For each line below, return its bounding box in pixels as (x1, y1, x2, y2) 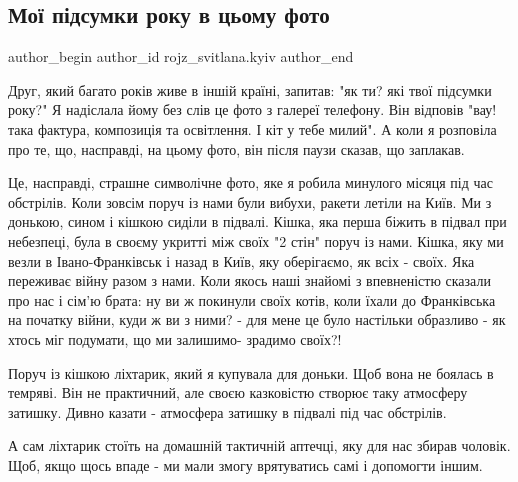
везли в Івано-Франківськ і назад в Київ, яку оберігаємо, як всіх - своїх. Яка (8, 250, 475, 271)
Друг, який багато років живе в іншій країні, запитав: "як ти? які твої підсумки (8, 79, 492, 100)
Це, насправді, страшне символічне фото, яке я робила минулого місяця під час (8, 172, 494, 193)
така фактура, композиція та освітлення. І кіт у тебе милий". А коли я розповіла (8, 118, 497, 139)
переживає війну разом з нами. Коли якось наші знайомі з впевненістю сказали (8, 270, 491, 291)
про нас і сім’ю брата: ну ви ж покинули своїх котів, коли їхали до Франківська (8, 289, 496, 310)
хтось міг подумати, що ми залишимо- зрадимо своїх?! (8, 328, 342, 349)
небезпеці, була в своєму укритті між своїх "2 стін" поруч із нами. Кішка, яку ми (8, 230, 504, 251)
